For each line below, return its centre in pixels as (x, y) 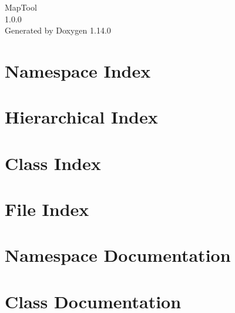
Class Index (53, 163)
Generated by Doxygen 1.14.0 (58, 30)
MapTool (21, 7)
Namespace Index (78, 70)
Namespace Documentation (118, 255)
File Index (47, 209)
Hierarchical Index (81, 117)
